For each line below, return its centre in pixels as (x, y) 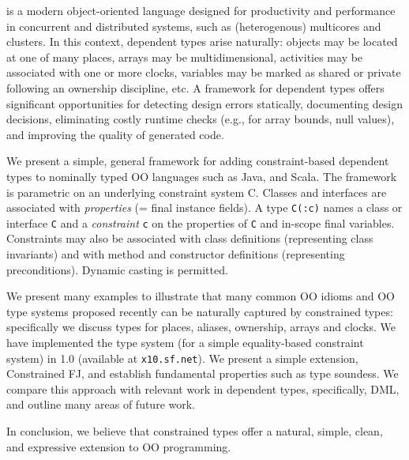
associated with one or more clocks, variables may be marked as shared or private (204, 72)
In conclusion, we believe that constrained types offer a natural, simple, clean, (195, 431)
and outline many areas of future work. (101, 404)
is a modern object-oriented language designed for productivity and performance (201, 10)
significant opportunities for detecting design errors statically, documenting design (204, 103)
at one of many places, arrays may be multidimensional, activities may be (185, 57)
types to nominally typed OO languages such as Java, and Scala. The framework (202, 176)
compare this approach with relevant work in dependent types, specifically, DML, (203, 388)
